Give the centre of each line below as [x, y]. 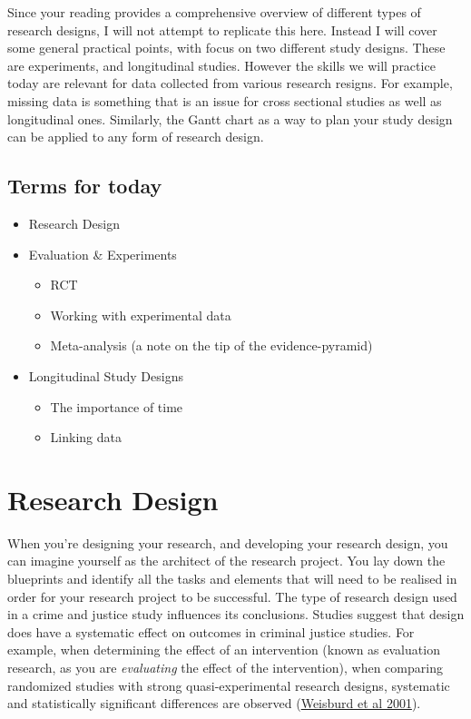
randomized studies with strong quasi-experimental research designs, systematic [229, 685]
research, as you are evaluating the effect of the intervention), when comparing [225, 667]
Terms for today [85, 186]
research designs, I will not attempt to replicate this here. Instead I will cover [222, 30]
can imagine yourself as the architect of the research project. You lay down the [226, 561]
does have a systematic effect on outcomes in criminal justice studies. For [211, 631]
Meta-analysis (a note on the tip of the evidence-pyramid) [211, 345]
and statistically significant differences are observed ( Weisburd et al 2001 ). [214, 703]
